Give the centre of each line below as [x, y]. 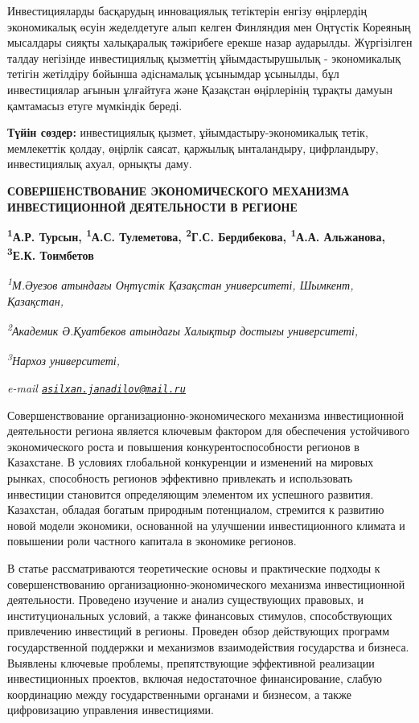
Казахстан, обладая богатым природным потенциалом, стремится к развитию [196, 509]
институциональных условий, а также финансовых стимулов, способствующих [200, 615]
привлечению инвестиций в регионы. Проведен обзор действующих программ [199, 631]
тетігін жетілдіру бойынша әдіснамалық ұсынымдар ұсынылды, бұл [173, 74]
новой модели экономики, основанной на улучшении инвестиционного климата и [206, 525]
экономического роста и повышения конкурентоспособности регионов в [183, 446]
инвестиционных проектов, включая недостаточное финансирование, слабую [195, 678]
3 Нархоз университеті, [64, 359]
